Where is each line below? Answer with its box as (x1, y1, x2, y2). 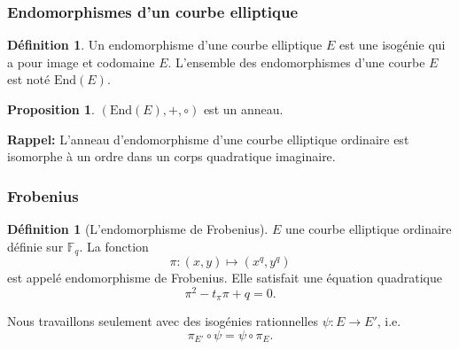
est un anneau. (203, 100, 284, 118)
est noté (7, 70, 51, 89)
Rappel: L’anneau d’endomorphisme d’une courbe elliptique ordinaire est (7, 129, 409, 148)
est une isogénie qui (338, 35, 446, 54)
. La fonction (79, 237, 149, 255)
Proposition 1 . (7, 100, 95, 118)
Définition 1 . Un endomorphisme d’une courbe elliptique (7, 35, 323, 54)
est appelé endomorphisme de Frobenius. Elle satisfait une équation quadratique (7, 268, 442, 287)
